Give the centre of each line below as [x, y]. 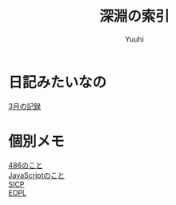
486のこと [26, 165]
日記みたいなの [58, 82]
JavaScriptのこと [37, 175]
